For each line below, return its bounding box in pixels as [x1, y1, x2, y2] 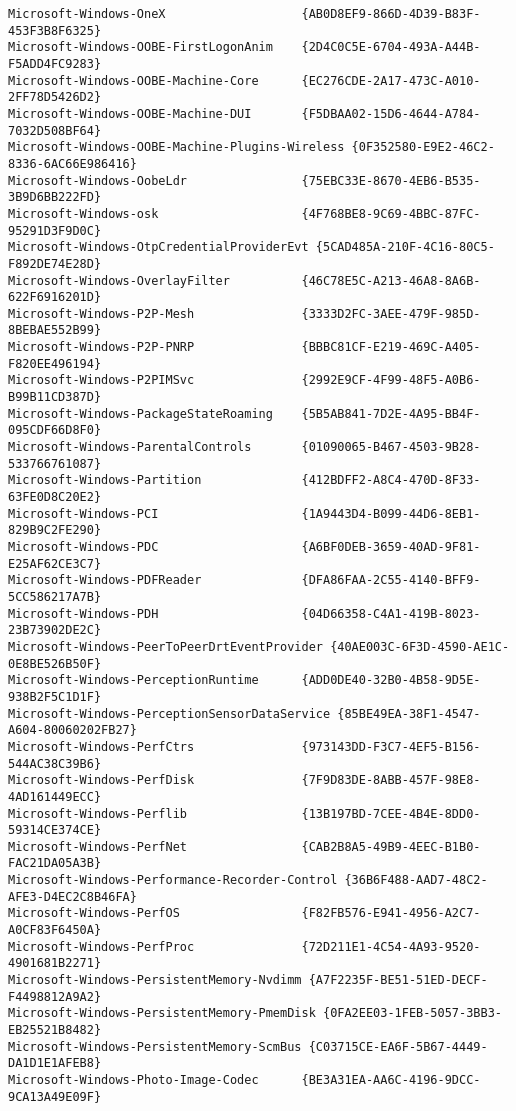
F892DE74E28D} [8, 256, 102, 271]
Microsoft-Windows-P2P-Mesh [8, 306, 195, 321]
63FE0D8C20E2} [8, 490, 102, 505]
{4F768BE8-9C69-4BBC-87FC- [301, 206, 481, 221]
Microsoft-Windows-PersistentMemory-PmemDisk [8, 1006, 316, 1021]
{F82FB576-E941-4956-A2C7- [301, 906, 481, 921]
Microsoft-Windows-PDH [8, 606, 159, 621]
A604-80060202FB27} [8, 723, 137, 738]
